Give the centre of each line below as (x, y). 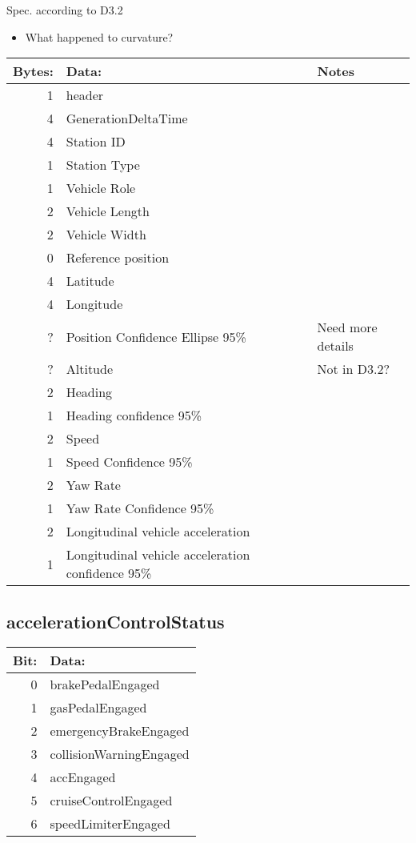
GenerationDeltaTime (127, 118)
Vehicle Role (101, 188)
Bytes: (33, 71)
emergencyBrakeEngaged (120, 731)
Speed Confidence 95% (129, 462)
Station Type (103, 165)
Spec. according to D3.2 (65, 10)
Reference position (118, 258)
